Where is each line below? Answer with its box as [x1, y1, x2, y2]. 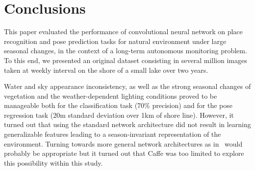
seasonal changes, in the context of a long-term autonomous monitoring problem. [4, 45, 247, 56]
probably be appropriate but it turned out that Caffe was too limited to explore [4, 148, 244, 158]
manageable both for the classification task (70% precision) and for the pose [4, 100, 233, 110]
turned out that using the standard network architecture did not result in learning [4, 119, 251, 129]
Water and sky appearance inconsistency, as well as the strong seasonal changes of [4, 81, 251, 91]
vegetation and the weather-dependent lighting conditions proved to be [4, 90, 217, 101]
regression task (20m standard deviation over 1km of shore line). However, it [4, 109, 234, 120]
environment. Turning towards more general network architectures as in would [4, 138, 243, 149]
